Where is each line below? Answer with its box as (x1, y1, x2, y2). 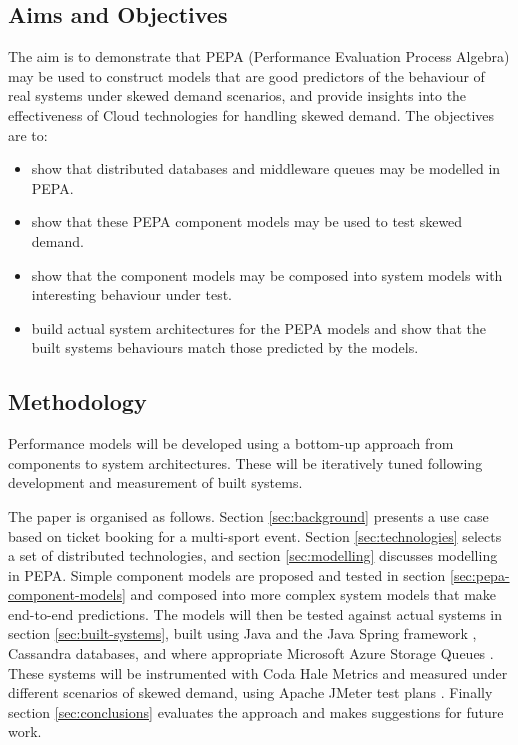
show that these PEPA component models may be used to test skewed (31, 211, 463, 232)
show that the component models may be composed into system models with (31, 264, 503, 285)
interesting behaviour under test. (31, 284, 232, 305)
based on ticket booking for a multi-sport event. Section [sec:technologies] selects (8, 525, 502, 546)
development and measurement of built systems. (8, 472, 303, 493)
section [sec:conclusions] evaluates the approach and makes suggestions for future (8, 701, 504, 722)
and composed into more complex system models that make (130, 584, 497, 605)
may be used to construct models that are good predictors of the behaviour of (8, 65, 485, 86)
